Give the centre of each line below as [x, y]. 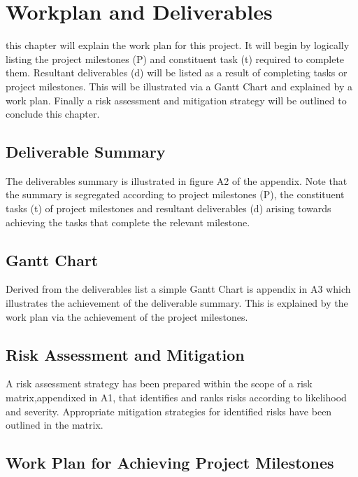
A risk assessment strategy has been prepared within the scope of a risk [159, 383]
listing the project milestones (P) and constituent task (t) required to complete [175, 58]
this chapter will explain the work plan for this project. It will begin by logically [178, 45]
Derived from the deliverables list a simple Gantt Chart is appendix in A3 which [178, 289]
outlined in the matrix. [55, 425]
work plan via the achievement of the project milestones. [127, 316]
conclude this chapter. [53, 114]
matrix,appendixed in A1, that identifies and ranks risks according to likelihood [176, 397]
